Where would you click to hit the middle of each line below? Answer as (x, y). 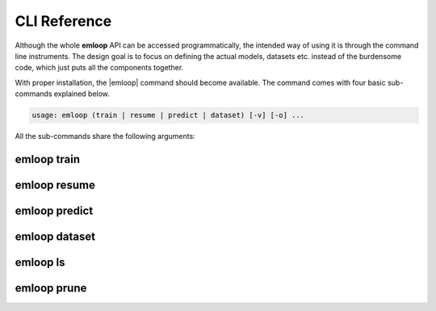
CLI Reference (63, 21)
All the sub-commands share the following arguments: (105, 137)
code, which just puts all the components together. (99, 68)
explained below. (82, 94)
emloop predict (54, 210)
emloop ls (40, 262)
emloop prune (51, 288)
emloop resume (55, 185)
